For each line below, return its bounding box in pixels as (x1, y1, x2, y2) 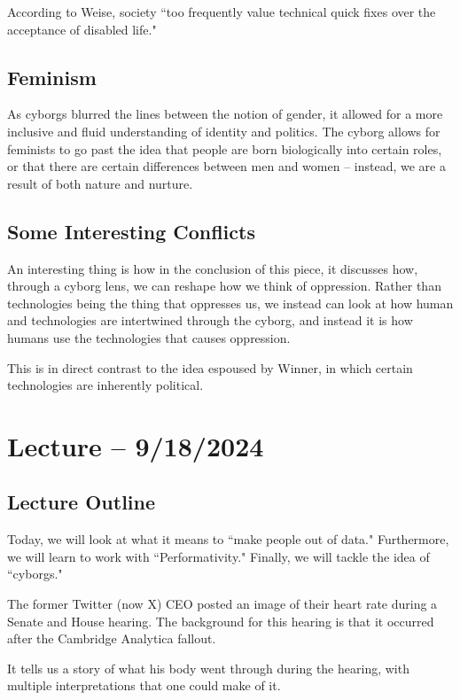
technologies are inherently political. (7, 376, 204, 394)
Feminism (7, 63, 97, 90)
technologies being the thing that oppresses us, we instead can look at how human (7, 293, 454, 312)
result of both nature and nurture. (7, 174, 193, 192)
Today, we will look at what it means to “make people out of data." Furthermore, (7, 530, 449, 548)
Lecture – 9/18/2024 (7, 427, 264, 463)
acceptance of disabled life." (7, 19, 157, 38)
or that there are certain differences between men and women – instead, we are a (7, 157, 446, 175)
